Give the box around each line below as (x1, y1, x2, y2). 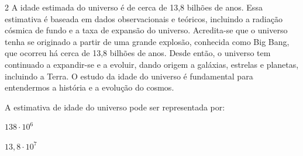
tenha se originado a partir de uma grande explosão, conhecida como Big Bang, (5, 35, 290, 47)
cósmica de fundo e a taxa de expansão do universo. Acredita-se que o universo (5, 24, 288, 36)
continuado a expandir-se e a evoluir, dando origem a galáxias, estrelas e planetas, (5, 58, 299, 70)
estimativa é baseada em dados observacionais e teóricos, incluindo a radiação (5, 12, 283, 25)
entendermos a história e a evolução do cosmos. (5, 81, 174, 93)
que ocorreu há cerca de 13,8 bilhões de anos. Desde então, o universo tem (5, 47, 271, 59)
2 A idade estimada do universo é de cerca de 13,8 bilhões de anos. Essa (5, 1, 263, 13)
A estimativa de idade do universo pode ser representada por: (5, 100, 225, 113)
